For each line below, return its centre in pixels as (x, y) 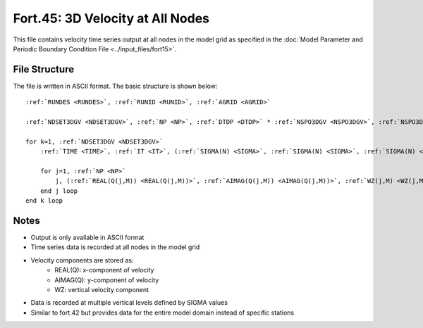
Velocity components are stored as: (82, 260)
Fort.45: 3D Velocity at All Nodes (111, 18)
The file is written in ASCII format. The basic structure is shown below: (115, 86)
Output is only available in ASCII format (87, 238)
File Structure (43, 69)
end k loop (44, 201)
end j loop (59, 191)
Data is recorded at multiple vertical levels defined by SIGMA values (129, 303)
